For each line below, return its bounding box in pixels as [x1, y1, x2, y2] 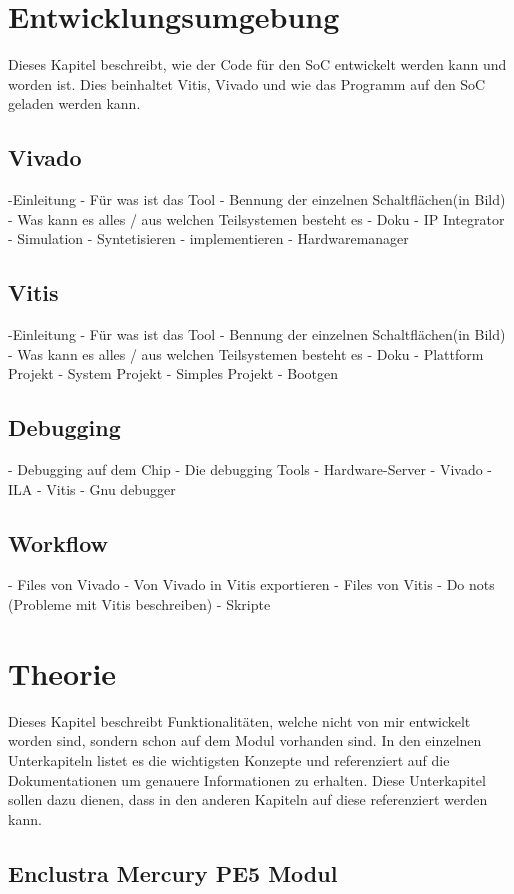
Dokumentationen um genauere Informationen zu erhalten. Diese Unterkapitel [8, 769, 486, 790]
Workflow [8, 527, 109, 558]
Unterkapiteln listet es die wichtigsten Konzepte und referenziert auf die [8, 749, 450, 770]
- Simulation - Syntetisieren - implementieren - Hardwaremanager [8, 228, 409, 249]
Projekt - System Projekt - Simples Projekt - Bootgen [8, 363, 339, 384]
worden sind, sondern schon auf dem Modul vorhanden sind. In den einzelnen [8, 730, 482, 751]
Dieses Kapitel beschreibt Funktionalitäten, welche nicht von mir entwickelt [8, 710, 471, 731]
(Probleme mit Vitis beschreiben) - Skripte [8, 594, 271, 615]
